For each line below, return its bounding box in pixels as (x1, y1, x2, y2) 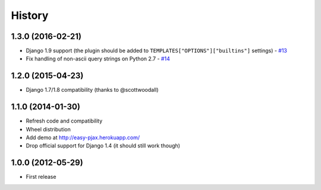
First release (26, 173, 56, 181)
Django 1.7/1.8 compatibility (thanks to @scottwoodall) (26, 86, 159, 94)
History (11, 9, 49, 22)
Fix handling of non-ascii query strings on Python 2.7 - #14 (26, 55, 171, 62)
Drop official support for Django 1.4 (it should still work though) (26, 142, 181, 149)
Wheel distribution (26, 125, 71, 133)
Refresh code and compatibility (26, 117, 103, 124)
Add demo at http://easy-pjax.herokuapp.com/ (26, 134, 140, 141)
